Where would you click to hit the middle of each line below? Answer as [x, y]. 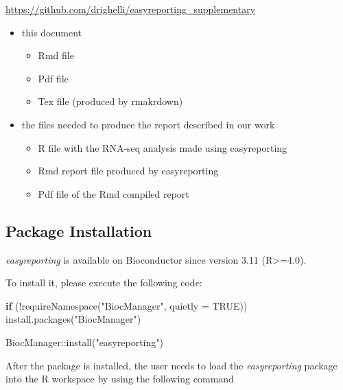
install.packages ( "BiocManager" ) [73, 319]
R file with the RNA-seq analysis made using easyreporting [163, 147]
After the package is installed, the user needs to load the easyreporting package [171, 365]
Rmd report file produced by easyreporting [128, 171]
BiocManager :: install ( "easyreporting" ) [84, 342]
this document [51, 32]
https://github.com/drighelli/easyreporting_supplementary [131, 9]
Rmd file [56, 55]
